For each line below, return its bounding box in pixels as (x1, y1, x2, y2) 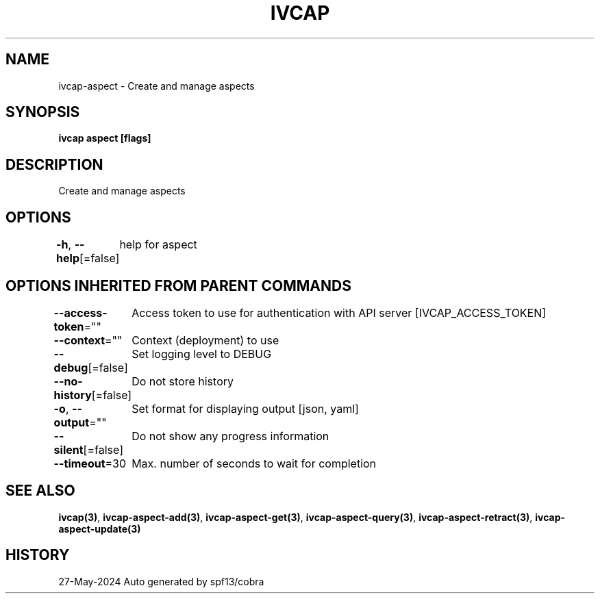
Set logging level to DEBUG (132, 346, 272, 361)
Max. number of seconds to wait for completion (132, 456, 377, 470)
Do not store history (132, 374, 234, 388)
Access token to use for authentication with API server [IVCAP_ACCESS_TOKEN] (132, 305, 547, 320)
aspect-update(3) (58, 522, 141, 535)
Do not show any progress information (132, 429, 329, 443)
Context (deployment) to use (132, 333, 279, 347)
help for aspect (119, 238, 197, 252)
